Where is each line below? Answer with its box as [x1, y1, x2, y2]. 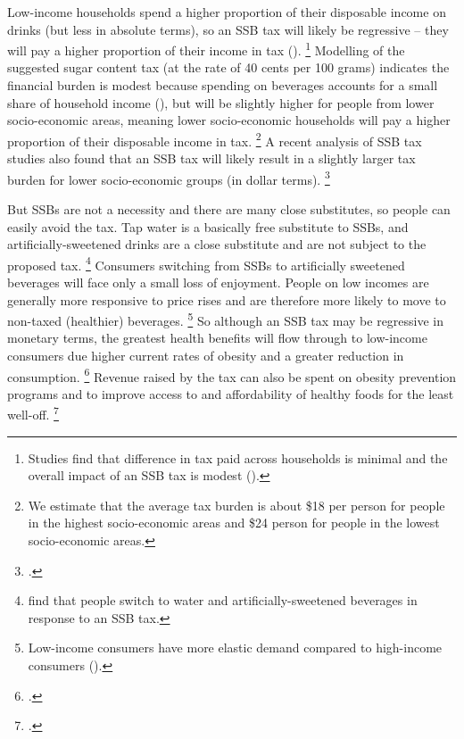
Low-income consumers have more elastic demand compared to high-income [28, 638, 443, 657]
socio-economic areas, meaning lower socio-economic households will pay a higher [7, 111, 451, 129]
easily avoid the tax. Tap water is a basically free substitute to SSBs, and [7, 217, 409, 236]
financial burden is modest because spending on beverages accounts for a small [7, 76, 438, 95]
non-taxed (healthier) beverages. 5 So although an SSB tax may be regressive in [7, 309, 444, 329]
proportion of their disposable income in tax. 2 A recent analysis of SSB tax [7, 129, 422, 150]
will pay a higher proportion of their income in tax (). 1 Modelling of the [7, 38, 405, 59]
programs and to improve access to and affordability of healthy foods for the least [7, 384, 454, 403]
